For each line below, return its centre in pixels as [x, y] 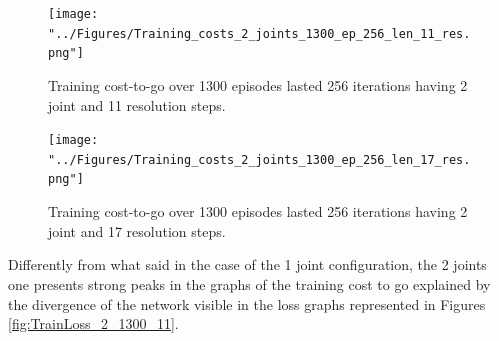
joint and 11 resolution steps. [137, 104]
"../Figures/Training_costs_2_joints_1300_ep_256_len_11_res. [259, 33]
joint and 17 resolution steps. [137, 230]
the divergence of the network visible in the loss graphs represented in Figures [247, 303]
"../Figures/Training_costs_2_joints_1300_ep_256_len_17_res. [259, 159]
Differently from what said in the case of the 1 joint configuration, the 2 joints [247, 264]
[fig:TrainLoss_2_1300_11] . [93, 323]
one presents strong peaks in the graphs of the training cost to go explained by [249, 283]
